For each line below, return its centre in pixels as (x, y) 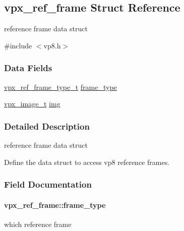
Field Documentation (48, 184)
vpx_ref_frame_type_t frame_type (60, 86)
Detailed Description (47, 126)
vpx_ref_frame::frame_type (55, 205)
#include (18, 45)
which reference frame (38, 224)
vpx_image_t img (32, 104)
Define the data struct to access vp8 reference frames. (87, 162)
